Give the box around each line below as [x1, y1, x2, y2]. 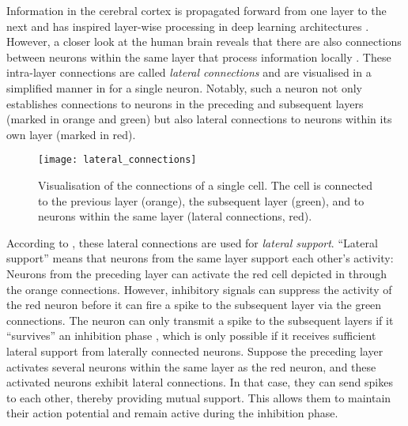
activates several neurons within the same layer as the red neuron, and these [6, 358, 376, 375]
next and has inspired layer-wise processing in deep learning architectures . [6, 17, 369, 34]
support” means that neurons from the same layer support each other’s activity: [6, 250, 394, 266]
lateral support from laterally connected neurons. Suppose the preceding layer [6, 342, 383, 359]
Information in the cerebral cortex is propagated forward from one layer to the [6, 2, 387, 18]
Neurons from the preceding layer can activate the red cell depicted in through [6, 265, 387, 281]
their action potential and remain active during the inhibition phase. [6, 405, 338, 421]
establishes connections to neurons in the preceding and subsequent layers [6, 95, 364, 111]
